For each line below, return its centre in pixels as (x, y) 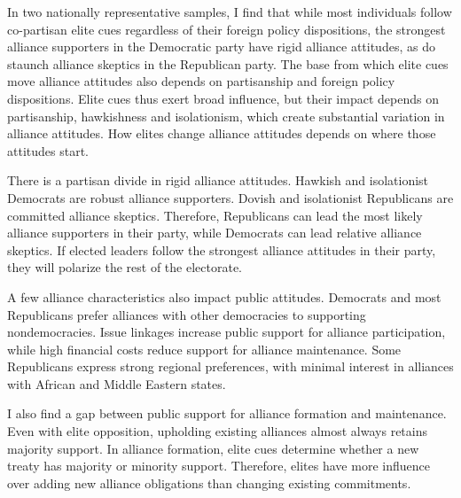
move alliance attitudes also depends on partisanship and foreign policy (201, 81)
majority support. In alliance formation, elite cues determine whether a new (213, 448)
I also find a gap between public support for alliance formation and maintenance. (227, 413)
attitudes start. (48, 150)
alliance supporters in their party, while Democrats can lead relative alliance (215, 233)
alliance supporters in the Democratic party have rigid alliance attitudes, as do (221, 47)
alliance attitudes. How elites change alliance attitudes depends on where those (222, 133)
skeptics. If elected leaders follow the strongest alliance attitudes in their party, (222, 249)
